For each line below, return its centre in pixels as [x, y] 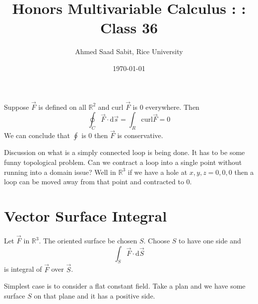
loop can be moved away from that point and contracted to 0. [98, 182]
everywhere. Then [172, 107]
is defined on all [62, 107]
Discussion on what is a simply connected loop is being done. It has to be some [125, 152]
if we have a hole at [158, 172]
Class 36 [129, 28]
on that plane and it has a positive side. [95, 295]
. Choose [157, 241]
